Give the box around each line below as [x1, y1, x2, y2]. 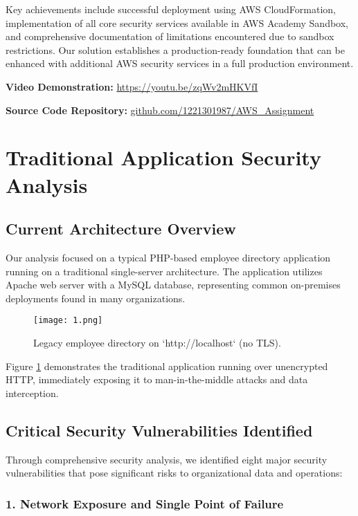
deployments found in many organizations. [6, 291, 186, 305]
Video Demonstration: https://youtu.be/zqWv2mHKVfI [6, 79, 258, 93]
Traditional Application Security [6, 143, 321, 172]
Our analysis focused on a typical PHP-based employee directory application [6, 250, 331, 264]
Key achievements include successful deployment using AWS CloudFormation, [6, 2, 337, 16]
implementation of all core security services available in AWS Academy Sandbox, [6, 15, 348, 30]
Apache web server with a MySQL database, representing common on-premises [6, 277, 341, 292]
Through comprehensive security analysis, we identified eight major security [6, 452, 328, 466]
